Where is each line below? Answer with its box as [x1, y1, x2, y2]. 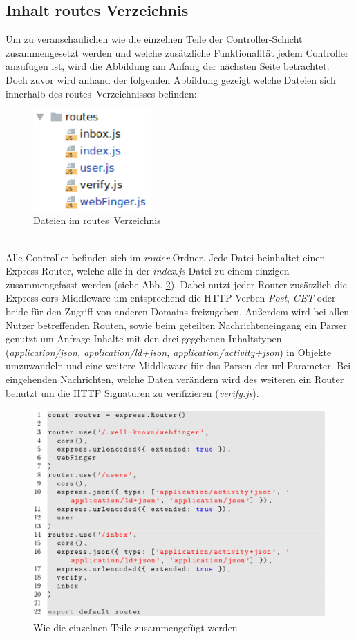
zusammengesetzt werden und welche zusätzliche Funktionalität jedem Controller [6, 45, 349, 59]
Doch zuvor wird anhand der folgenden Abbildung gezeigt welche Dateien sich [6, 72, 336, 86]
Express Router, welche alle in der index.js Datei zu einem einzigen [6, 263, 290, 278]
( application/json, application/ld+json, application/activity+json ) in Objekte [6, 344, 332, 359]
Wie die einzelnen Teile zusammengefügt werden [33, 620, 238, 634]
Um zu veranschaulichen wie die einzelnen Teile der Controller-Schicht [6, 32, 303, 46]
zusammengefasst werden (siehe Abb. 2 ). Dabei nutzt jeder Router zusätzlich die [6, 277, 347, 291]
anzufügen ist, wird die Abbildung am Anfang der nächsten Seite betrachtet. [6, 59, 330, 73]
